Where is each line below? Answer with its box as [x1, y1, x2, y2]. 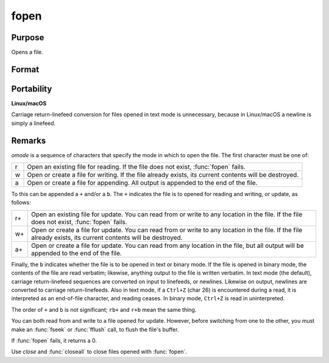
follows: [11, 199, 31, 206]
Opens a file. [11, 49, 43, 56]
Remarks [11, 135, 46, 146]
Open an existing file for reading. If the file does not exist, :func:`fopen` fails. [27, 163, 246, 171]
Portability [11, 83, 52, 94]
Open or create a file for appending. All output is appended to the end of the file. [27, 178, 258, 187]
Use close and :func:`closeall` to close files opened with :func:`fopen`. [11, 348, 187, 356]
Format [11, 64, 40, 74]
